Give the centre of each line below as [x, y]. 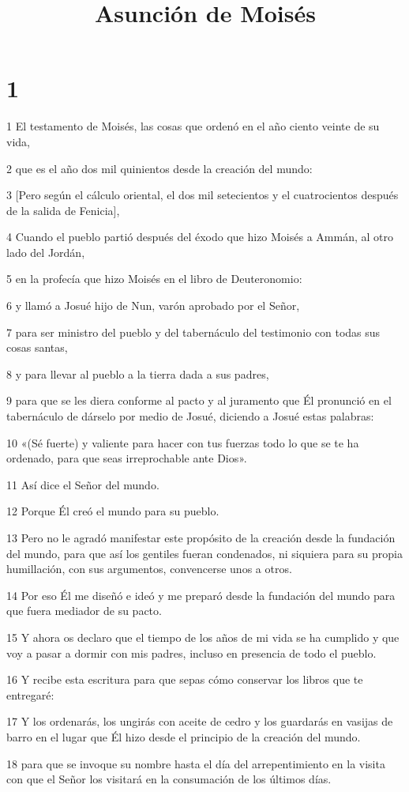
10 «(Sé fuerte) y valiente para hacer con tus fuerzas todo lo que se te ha [183, 442]
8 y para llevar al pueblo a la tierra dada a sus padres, [138, 373]
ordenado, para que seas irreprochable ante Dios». [127, 458]
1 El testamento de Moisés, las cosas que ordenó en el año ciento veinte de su [193, 126]
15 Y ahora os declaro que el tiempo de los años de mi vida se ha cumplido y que [203, 637]
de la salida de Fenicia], [63, 210]
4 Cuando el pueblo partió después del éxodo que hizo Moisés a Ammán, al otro [200, 237]
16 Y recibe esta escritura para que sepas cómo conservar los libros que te [185, 679]
